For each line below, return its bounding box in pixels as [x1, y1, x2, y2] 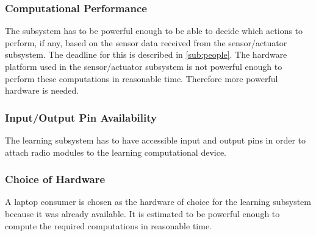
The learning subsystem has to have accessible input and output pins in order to [5, 134, 306, 146]
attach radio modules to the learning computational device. [5, 145, 227, 158]
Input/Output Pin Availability [5, 109, 157, 125]
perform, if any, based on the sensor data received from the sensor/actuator [5, 36, 287, 49]
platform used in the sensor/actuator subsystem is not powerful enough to [5, 60, 282, 72]
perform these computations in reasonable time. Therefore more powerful [5, 72, 278, 85]
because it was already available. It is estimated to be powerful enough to [5, 207, 280, 220]
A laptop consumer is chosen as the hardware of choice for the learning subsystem [5, 195, 311, 208]
